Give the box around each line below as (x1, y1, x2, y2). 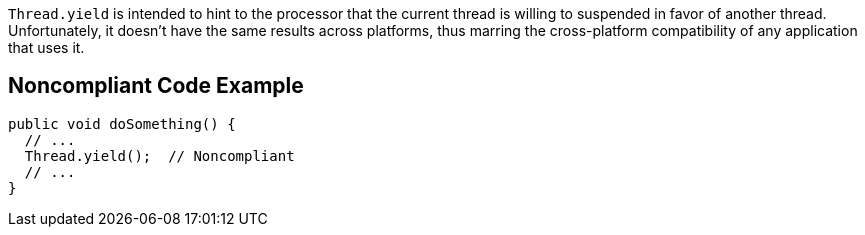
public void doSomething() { (8, 115, 236, 132)
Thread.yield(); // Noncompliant (24, 147, 295, 164)
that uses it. (8, 39, 85, 56)
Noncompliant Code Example (8, 73, 304, 99)
